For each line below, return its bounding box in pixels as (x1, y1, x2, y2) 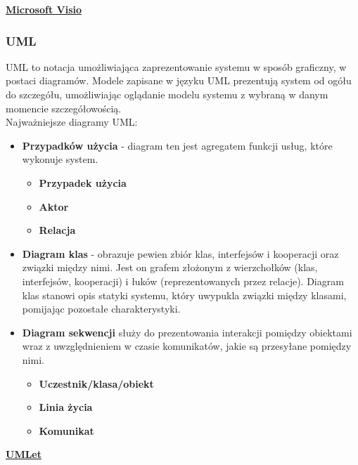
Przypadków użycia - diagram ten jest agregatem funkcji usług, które (22, 138, 333, 152)
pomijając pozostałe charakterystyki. (22, 301, 181, 316)
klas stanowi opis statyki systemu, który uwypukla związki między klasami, (22, 287, 347, 302)
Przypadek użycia (39, 175, 127, 190)
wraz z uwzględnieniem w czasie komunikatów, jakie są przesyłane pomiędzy (22, 339, 352, 353)
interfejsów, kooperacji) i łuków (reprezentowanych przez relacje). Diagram (22, 273, 344, 288)
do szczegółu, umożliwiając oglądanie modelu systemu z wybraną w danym (6, 87, 328, 101)
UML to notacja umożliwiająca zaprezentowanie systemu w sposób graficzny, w (6, 59, 347, 74)
